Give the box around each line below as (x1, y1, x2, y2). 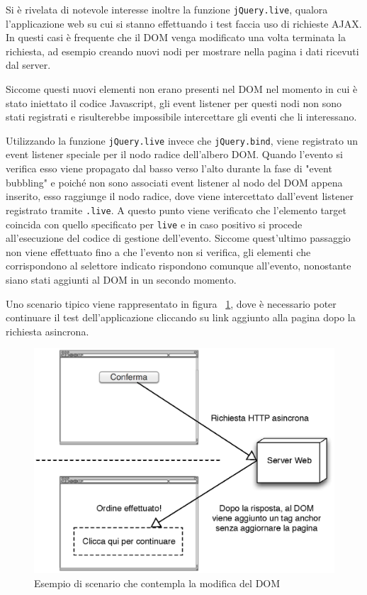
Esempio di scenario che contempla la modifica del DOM (34, 575, 281, 590)
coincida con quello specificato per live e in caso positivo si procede (6, 216, 303, 231)
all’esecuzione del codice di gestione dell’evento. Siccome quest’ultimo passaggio (6, 230, 351, 245)
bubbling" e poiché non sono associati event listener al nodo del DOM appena (6, 174, 343, 189)
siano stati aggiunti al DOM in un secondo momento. (6, 272, 237, 287)
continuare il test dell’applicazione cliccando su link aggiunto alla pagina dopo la (6, 310, 356, 325)
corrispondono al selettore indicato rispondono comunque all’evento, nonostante (6, 258, 351, 273)
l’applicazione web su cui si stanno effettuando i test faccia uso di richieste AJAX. (6, 16, 362, 30)
